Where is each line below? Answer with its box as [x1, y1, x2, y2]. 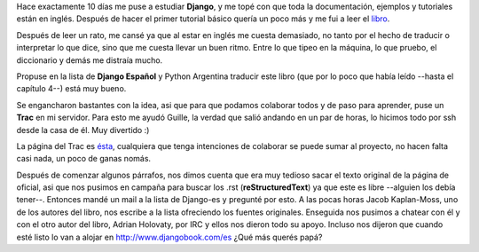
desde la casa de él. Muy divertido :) [16, 124, 150, 135]
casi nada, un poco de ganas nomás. [16, 154, 151, 164]
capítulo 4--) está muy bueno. [16, 83, 127, 94]
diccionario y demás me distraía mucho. [16, 54, 163, 66]
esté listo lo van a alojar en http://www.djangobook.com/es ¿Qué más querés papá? [16, 232, 323, 242]
